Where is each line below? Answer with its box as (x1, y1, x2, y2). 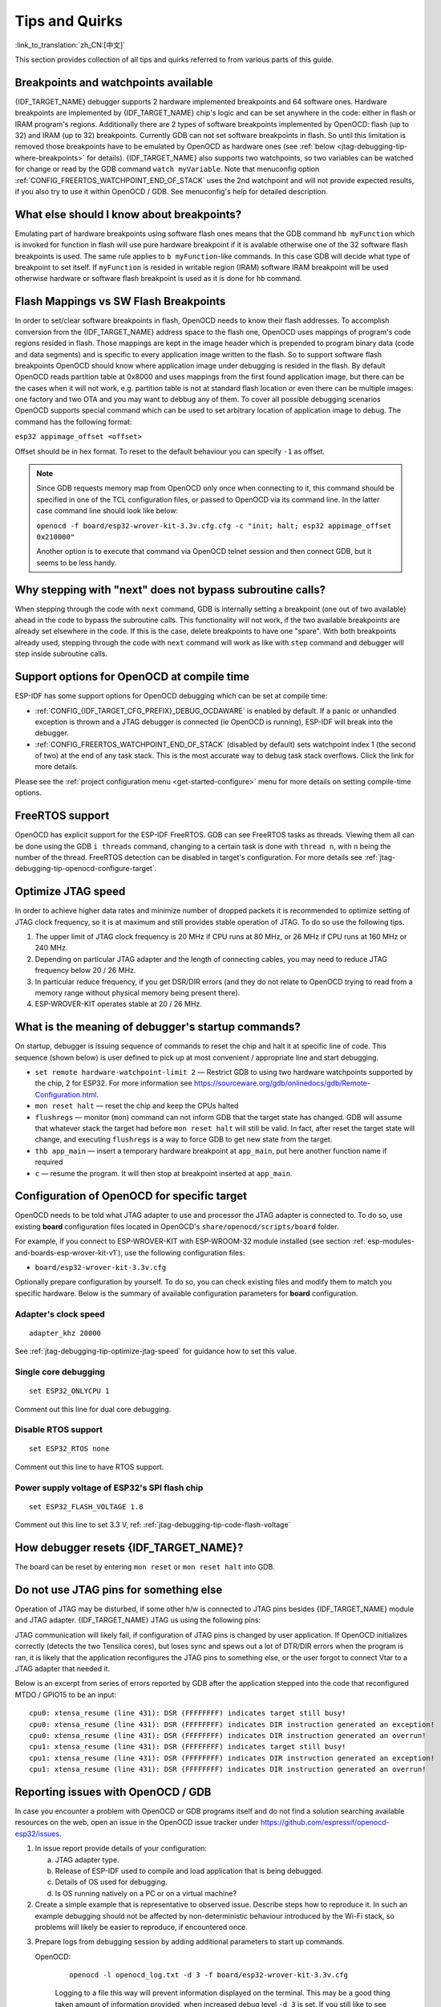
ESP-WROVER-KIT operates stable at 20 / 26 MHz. (34, 999, 202, 1009)
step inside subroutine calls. (14, 649, 108, 658)
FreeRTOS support (14, 809, 110, 823)
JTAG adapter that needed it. (14, 1663, 111, 1673)
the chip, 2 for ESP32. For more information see (34, 1078, 192, 1088)
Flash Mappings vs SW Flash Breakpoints (14, 295, 226, 308)
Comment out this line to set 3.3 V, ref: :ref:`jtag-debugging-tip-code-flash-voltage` (14, 1520, 291, 1529)
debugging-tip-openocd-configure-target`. (14, 864, 157, 873)
